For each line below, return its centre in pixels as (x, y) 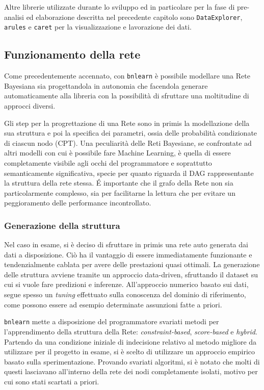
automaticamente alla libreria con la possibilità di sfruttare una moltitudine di (127, 96)
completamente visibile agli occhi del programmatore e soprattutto (108, 162)
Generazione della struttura (62, 225)
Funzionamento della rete (72, 54)
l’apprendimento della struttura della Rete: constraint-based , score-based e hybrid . (131, 331)
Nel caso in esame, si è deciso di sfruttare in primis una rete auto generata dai (126, 244)
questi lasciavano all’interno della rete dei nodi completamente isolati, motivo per (131, 371)
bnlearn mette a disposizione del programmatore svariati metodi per (112, 321)
